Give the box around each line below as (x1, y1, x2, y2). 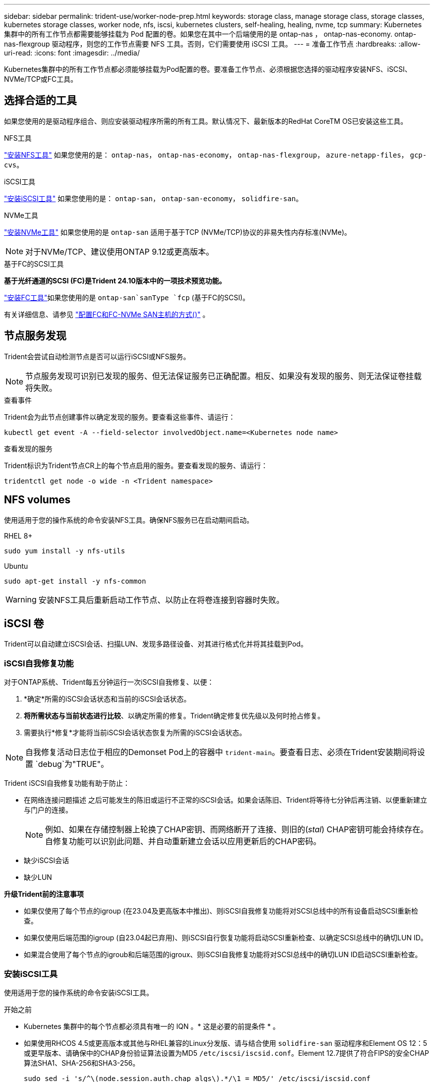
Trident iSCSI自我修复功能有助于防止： (4, 779, 130, 788)
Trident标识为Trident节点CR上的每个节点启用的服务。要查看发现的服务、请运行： (4, 461, 268, 470)
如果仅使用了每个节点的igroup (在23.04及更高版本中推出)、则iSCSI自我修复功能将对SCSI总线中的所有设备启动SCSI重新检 (24, 907, 419, 916)
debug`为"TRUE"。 (38, 759, 109, 769)
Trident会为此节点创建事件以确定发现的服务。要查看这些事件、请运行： (4, 412, 235, 421)
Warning (5, 594, 37, 604)
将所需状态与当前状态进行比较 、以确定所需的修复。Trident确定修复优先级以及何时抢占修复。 (24, 711, 325, 720)
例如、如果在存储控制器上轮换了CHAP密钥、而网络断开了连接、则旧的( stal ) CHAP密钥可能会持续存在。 (45, 824, 429, 835)
